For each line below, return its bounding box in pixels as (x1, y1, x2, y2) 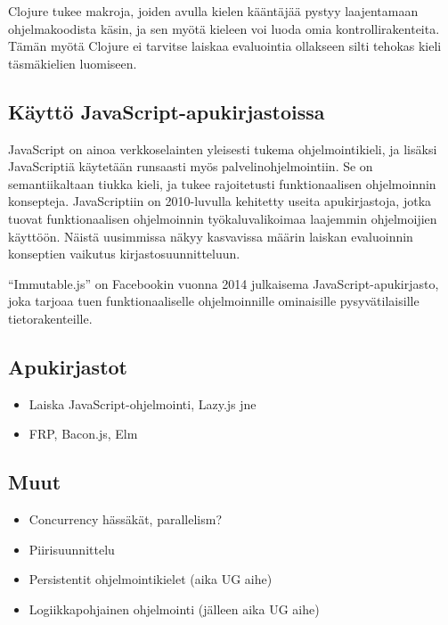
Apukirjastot (8, 352, 127, 380)
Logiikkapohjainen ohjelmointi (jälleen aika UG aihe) (29, 599, 320, 618)
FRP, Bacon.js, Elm (29, 424, 138, 443)
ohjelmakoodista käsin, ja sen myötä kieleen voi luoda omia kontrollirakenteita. (8, 19, 440, 37)
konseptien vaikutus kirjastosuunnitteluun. (8, 244, 240, 263)
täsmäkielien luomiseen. (8, 53, 137, 72)
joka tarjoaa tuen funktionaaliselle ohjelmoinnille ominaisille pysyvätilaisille (8, 292, 419, 310)
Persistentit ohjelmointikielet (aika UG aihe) (29, 570, 273, 588)
